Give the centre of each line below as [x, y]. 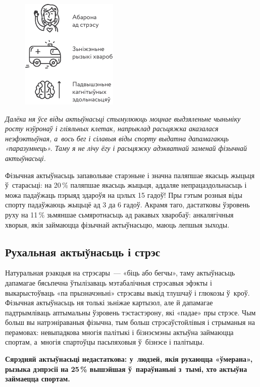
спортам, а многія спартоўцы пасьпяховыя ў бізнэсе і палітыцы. [105, 342]
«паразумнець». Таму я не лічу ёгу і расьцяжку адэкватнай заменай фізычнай [126, 148]
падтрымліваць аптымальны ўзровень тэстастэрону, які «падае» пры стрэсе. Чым [131, 312]
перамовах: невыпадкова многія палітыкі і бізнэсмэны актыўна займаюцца [119, 332]
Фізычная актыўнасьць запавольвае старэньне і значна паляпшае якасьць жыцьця [130, 175]
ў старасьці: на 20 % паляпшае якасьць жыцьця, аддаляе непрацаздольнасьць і [126, 185]
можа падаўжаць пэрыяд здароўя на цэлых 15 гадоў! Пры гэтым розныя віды [124, 195]
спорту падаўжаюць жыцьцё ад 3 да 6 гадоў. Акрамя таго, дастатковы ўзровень [127, 205]
